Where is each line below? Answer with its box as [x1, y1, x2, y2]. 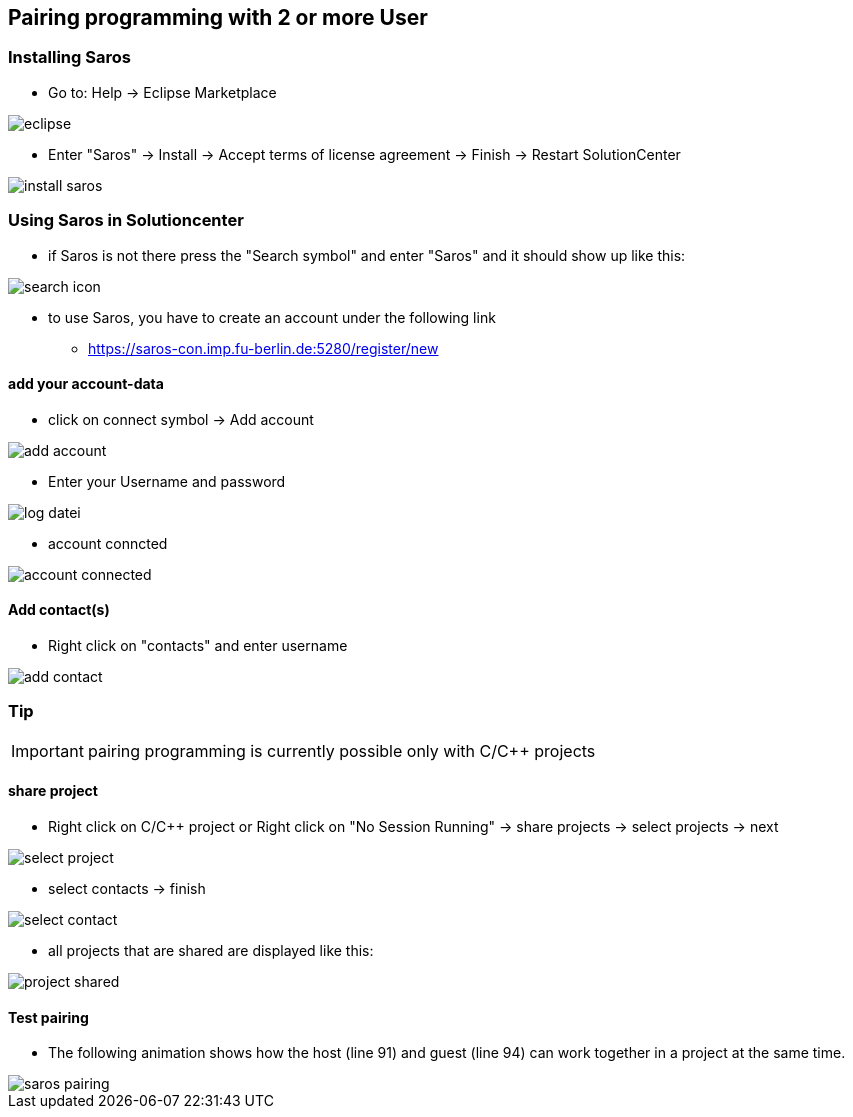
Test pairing [8, 1008, 89, 1026]
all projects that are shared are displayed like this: [48, 941, 374, 959]
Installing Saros [8, 47, 131, 68]
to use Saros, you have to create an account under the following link [48, 308, 496, 326]
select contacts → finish [48, 879, 206, 897]
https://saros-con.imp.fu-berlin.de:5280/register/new [88, 339, 439, 357]
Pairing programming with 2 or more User [8, 5, 428, 30]
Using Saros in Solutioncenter [8, 210, 244, 231]
